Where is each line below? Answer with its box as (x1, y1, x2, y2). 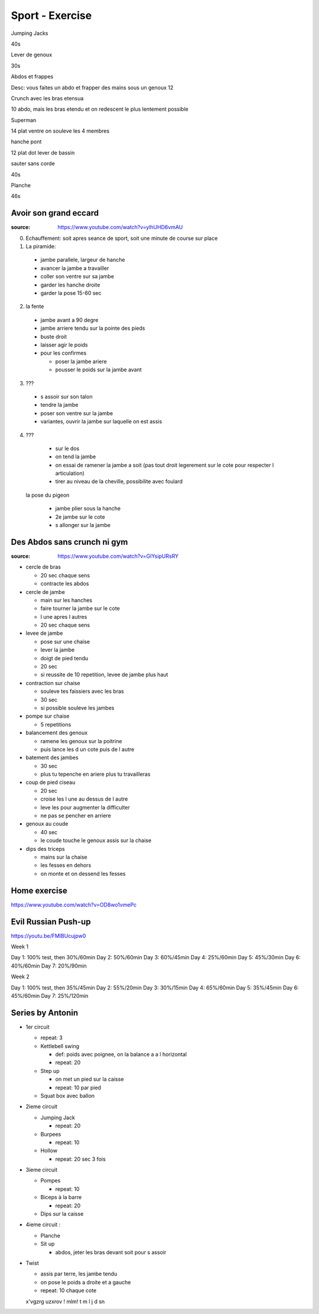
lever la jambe (40, 646, 75, 654)
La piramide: (25, 243, 56, 250)
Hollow (40, 1147, 58, 1154)
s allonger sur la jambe (55, 522, 110, 529)
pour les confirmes (40, 349, 87, 356)
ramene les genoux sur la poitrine (40, 737, 122, 744)
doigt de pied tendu (40, 654, 89, 661)
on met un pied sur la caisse (55, 1075, 124, 1083)
